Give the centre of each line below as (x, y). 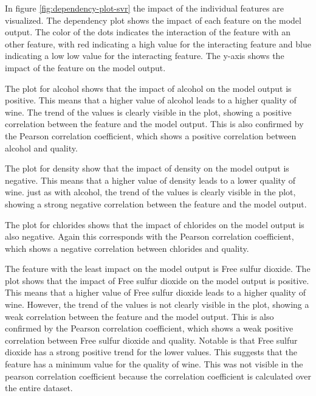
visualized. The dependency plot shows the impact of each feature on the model (153, 20)
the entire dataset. (39, 388)
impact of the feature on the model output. (85, 67)
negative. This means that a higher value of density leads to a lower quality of (150, 180)
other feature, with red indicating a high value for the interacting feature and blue (158, 43)
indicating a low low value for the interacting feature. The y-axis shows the (145, 56)
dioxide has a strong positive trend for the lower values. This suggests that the (151, 352)
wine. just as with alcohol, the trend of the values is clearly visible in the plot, (150, 192)
